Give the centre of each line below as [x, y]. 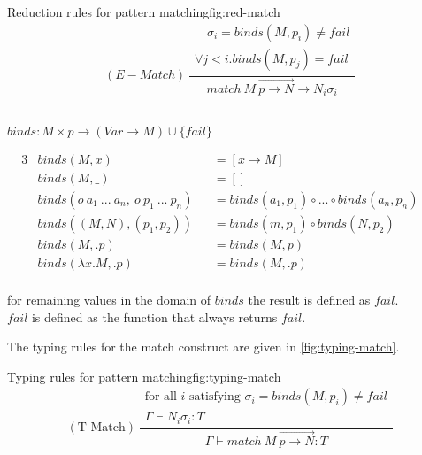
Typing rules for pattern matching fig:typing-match [144, 376]
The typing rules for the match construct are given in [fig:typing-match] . [203, 347]
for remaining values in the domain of [109, 300]
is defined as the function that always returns [154, 316]
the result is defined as [309, 300]
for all [161, 397]
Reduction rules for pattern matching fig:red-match [144, 12]
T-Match [101, 428]
